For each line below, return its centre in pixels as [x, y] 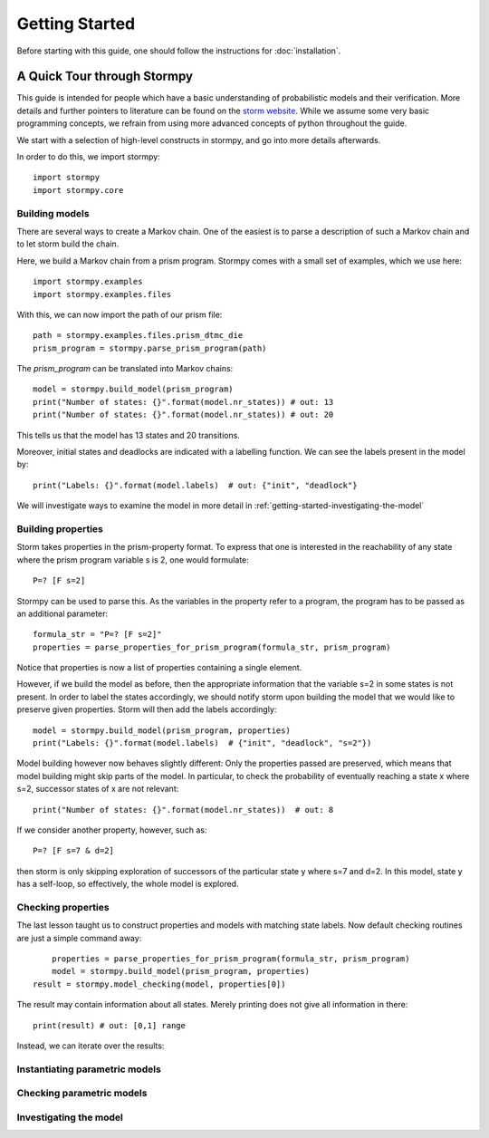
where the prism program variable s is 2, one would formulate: [133, 559]
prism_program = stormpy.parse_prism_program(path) [150, 348]
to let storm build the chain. [68, 244]
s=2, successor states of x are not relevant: [98, 789]
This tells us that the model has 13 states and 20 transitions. [128, 435]
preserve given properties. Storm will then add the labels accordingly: [147, 709]
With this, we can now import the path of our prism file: [120, 314]
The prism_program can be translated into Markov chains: [125, 369]
